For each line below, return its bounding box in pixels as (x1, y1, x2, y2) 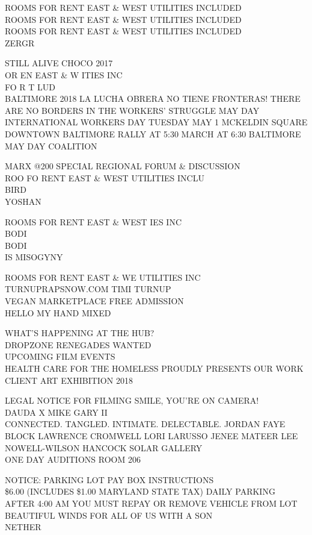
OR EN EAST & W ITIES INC (5, 68, 123, 81)
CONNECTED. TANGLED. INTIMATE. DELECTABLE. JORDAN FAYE (5, 418, 286, 430)
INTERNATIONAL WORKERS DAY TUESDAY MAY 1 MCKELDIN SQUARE (5, 116, 308, 128)
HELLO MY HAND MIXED (5, 306, 111, 319)
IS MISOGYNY (5, 251, 63, 263)
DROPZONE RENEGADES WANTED (5, 338, 151, 351)
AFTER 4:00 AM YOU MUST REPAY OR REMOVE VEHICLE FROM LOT (5, 496, 298, 509)
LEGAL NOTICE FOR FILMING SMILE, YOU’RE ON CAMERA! (5, 394, 259, 407)
